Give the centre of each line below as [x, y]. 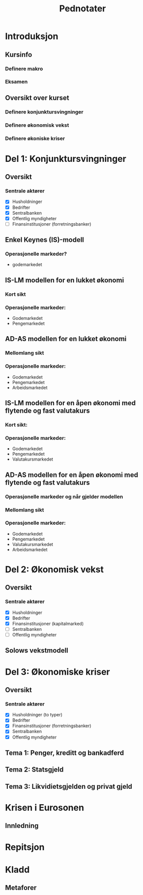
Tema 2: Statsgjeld [34, 770]
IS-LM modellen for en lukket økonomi [65, 280]
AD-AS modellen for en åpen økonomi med [72, 475]
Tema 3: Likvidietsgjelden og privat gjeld [69, 786]
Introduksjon [32, 36]
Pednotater [83, 9]
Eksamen [16, 82]
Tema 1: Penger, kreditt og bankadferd [65, 753]
